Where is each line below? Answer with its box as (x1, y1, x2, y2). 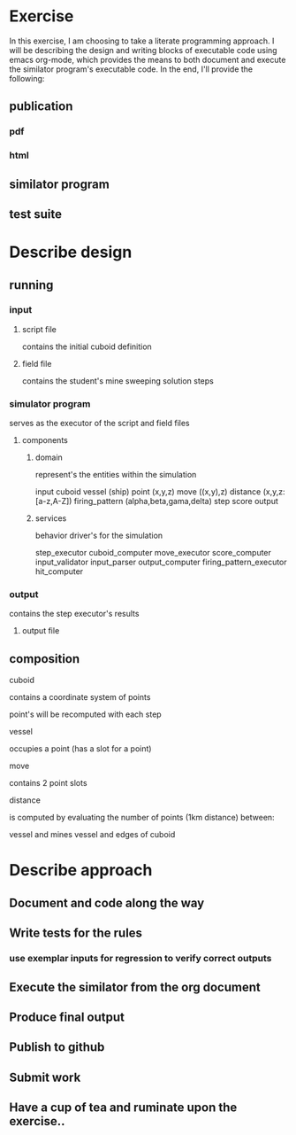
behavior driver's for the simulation (34, 530, 163, 541)
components (21, 435, 68, 446)
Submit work (9, 1069, 81, 1084)
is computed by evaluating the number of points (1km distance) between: (9, 812, 276, 823)
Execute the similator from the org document (9, 979, 261, 994)
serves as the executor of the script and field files (9, 418, 190, 429)
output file (21, 626, 60, 636)
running (9, 277, 54, 292)
